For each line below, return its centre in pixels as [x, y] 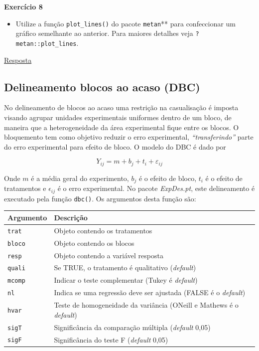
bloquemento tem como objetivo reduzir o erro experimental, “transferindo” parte [129, 137]
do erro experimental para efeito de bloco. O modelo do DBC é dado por [115, 146]
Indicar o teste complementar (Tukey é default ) [126, 280]
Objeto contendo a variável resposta [109, 255]
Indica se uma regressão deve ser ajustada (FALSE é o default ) [150, 292]
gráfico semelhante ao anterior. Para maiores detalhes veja [104, 33]
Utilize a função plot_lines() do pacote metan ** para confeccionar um [126, 23]
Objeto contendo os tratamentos [103, 230]
